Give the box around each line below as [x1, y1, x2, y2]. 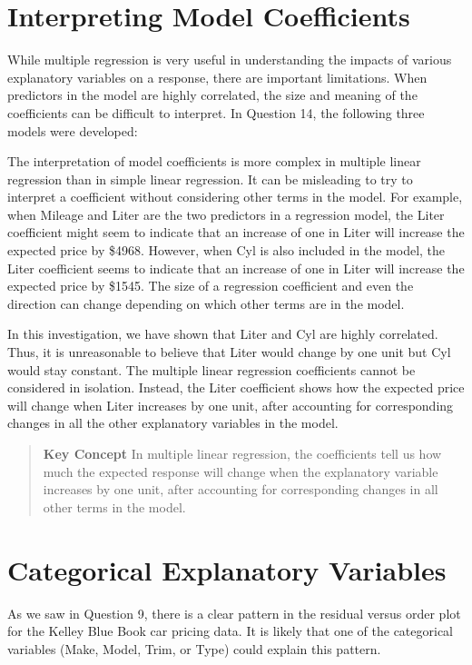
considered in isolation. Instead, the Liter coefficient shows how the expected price [7, 378, 465, 397]
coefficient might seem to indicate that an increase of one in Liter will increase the [7, 223, 465, 242]
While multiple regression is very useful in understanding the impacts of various [7, 50, 452, 69]
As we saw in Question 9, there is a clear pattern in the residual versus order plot [7, 603, 461, 622]
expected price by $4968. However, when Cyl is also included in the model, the [7, 241, 446, 260]
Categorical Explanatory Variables [7, 551, 447, 588]
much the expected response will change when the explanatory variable [43, 462, 438, 481]
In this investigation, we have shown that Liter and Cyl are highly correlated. [7, 324, 438, 343]
